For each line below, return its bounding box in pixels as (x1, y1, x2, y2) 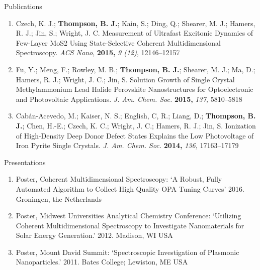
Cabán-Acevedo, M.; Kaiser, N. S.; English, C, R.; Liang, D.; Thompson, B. (16, 110, 256, 121)
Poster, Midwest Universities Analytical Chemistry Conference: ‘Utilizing (16, 210, 241, 221)
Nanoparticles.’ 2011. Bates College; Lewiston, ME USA (16, 256, 188, 267)
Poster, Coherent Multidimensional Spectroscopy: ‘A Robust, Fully (16, 174, 222, 184)
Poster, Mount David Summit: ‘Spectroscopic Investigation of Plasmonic (16, 246, 239, 257)
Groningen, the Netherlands (16, 193, 102, 204)
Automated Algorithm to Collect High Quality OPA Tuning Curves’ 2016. (16, 183, 245, 194)
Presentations (4, 157, 46, 167)
